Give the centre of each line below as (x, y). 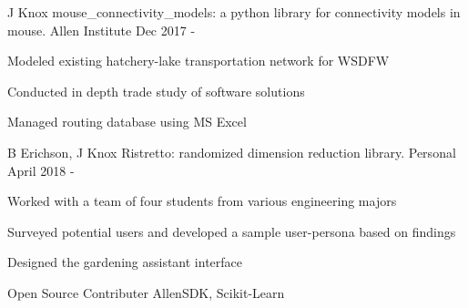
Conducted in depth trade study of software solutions (156, 91)
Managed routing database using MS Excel (127, 122)
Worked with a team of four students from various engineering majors (202, 201)
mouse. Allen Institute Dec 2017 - (102, 30)
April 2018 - (41, 170)
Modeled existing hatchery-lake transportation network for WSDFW (198, 61)
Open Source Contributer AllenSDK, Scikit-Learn (146, 292)
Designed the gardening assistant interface (125, 262)
